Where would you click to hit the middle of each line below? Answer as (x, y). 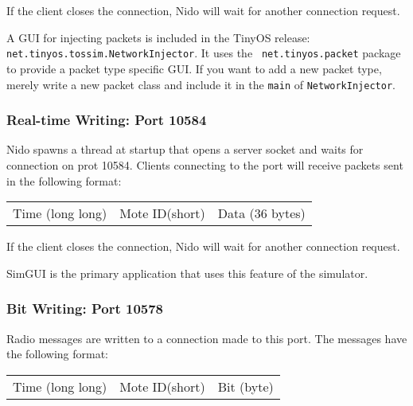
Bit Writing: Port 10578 (85, 308)
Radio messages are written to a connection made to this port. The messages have (207, 338)
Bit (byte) (245, 386)
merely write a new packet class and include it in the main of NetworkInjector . (201, 84)
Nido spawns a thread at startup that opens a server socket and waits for (185, 149)
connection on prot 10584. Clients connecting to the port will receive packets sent (205, 164)
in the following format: (64, 180)
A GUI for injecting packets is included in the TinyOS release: (158, 37)
